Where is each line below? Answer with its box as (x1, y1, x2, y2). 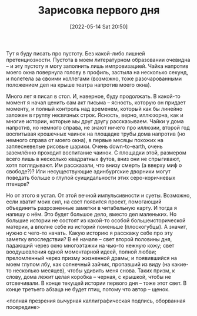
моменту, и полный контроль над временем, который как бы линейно (6, 105, 183, 112)
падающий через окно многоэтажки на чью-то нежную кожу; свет (6, 242, 175, 249)
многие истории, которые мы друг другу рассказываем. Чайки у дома (6, 117, 184, 124)
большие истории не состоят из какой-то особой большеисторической (6, 216, 186, 224)
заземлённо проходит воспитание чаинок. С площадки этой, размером (6, 149, 186, 156)
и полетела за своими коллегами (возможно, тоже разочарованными (6, 75, 182, 82)
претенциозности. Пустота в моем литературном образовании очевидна (6, 56, 191, 63)
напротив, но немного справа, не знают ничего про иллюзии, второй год (6, 124, 190, 131)
